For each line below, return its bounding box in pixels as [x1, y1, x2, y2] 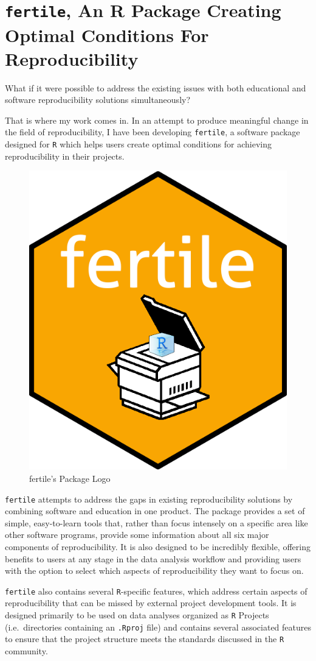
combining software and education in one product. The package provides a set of [5, 504, 305, 517]
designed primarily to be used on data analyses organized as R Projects [5, 609, 269, 621]
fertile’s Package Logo [29, 472, 111, 485]
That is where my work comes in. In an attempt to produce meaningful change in [5, 113, 309, 126]
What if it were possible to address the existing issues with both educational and [5, 81, 306, 94]
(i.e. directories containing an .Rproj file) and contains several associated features [5, 620, 312, 633]
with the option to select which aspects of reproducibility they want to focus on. [5, 564, 304, 577]
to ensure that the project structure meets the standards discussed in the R [5, 632, 284, 645]
